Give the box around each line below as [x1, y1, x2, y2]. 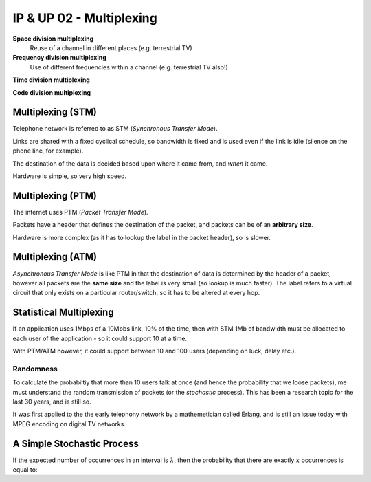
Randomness [12, 364, 58, 373]
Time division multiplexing [12, 76, 91, 84]
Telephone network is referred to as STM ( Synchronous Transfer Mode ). [12, 124, 218, 133]
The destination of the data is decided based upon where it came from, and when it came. [12, 159, 268, 168]
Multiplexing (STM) [12, 107, 98, 118]
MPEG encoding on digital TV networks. [12, 419, 126, 428]
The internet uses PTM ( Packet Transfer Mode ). [12, 208, 148, 216]
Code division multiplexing [12, 88, 91, 96]
